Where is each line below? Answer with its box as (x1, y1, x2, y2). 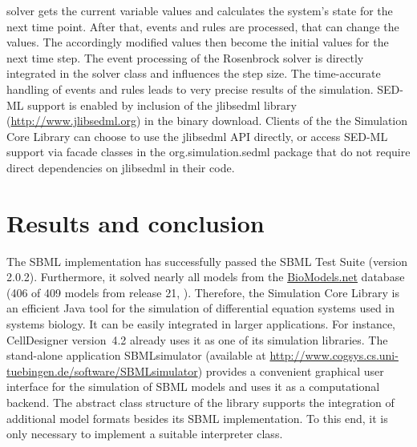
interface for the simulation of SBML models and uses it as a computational (6, 378, 380, 395)
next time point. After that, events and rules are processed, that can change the (6, 18, 399, 34)
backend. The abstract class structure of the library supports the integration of (6, 394, 395, 410)
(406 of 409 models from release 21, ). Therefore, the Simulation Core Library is (6, 284, 399, 300)
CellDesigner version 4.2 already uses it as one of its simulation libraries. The (6, 331, 388, 348)
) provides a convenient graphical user (197, 362, 384, 379)
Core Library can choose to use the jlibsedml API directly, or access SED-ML (6, 127, 388, 144)
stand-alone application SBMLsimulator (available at (6, 347, 266, 364)
